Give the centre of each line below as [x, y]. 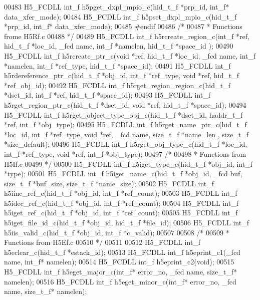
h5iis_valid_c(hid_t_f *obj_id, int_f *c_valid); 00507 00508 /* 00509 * [117, 232]
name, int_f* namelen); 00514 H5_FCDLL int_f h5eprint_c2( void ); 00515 [119, 262]
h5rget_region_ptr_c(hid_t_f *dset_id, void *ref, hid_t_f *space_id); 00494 [125, 104]
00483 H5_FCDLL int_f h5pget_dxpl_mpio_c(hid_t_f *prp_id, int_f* [117, 7]
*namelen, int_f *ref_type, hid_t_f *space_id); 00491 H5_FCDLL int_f [117, 65]
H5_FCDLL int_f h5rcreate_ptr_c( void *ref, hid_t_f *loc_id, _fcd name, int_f [130, 55]
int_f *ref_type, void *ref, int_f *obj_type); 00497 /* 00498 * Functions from [125, 154]
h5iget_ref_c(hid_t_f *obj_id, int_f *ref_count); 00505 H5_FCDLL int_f [121, 213]
